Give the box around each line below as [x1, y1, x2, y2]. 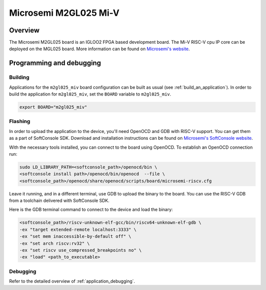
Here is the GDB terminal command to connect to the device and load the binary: [9, 207, 173, 213]
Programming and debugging [9, 59, 101, 67]
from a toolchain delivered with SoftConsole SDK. [9, 197, 109, 204]
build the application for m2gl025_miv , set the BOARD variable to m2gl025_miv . [9, 91, 171, 97]
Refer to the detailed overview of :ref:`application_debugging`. [9, 278, 135, 284]
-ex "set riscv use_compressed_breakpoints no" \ [19, 247, 142, 253]
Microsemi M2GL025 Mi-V [9, 7, 120, 18]
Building [9, 74, 30, 81]
